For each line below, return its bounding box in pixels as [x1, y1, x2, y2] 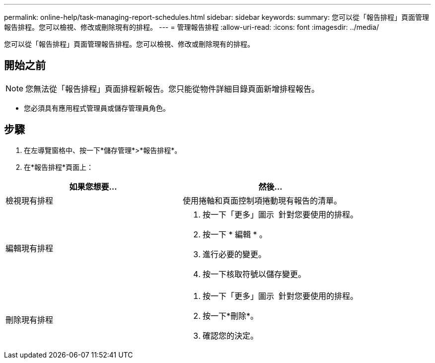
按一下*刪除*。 [203, 310, 259, 321]
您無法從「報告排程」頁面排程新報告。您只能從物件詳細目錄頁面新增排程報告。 [25, 83, 320, 94]
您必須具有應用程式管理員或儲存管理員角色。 [24, 103, 170, 112]
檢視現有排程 [5, 195, 54, 206]
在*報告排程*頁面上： [24, 162, 94, 171]
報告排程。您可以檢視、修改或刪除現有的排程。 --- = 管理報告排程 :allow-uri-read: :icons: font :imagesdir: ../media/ [4, 23, 379, 31]
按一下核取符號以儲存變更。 [203, 269, 306, 279]
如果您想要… [69, 181, 117, 192]
